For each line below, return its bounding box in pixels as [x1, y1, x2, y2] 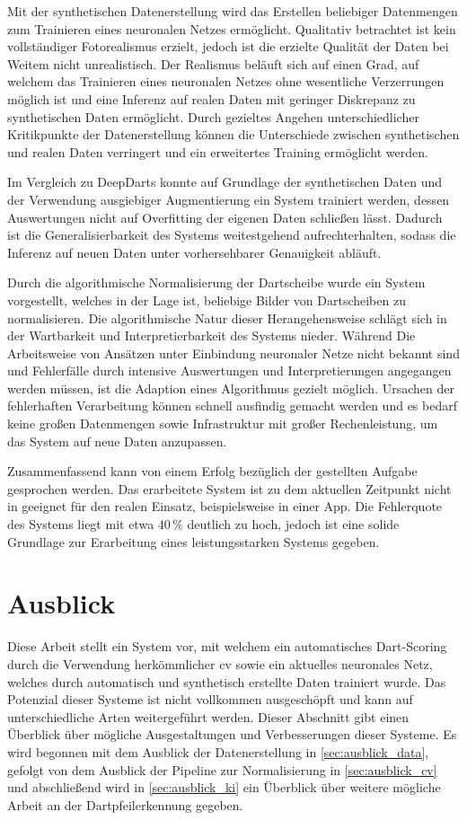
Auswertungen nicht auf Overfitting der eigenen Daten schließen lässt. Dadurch [7, 207, 443, 226]
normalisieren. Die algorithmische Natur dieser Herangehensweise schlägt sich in [7, 308, 447, 327]
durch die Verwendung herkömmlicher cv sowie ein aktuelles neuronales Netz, [7, 654, 433, 673]
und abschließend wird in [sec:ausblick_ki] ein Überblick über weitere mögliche [7, 778, 441, 797]
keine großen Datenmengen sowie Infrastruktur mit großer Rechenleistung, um [7, 414, 438, 433]
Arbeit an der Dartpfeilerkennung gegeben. [7, 795, 243, 814]
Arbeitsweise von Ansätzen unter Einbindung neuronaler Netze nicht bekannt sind [7, 343, 460, 362]
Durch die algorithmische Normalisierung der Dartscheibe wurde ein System [7, 273, 426, 292]
